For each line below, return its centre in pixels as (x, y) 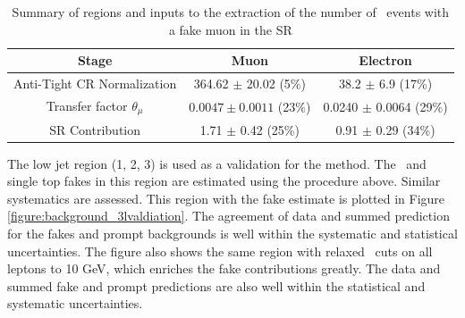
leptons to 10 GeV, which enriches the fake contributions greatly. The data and (224, 268)
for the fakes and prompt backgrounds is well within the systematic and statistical (232, 234)
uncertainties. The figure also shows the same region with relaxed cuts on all (220, 251)
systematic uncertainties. (75, 303)
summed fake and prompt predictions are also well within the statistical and (216, 285)
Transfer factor (87, 105)
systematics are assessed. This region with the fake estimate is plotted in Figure (226, 198)
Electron (385, 60)
